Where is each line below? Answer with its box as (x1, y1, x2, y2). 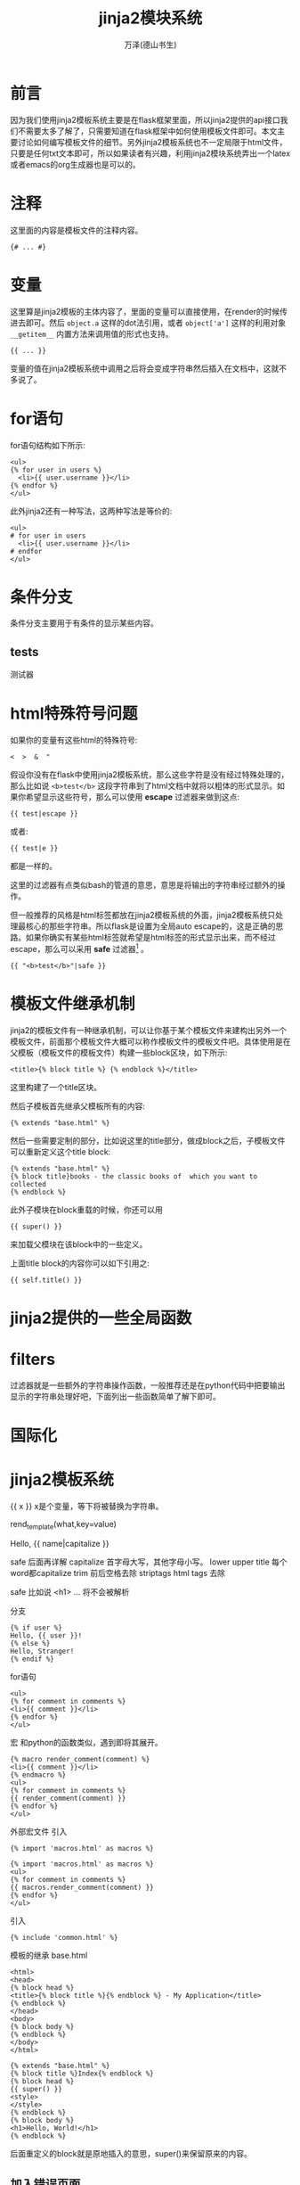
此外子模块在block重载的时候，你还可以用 (10, 1204, 164, 1215)
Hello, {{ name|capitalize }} (10, 1538, 109, 1548)
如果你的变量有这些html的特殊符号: (10, 735, 138, 745)
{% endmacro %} (10, 1770, 67, 1779)
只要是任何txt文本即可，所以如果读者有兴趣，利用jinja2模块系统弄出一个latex (10, 148, 291, 159)
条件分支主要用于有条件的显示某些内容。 (10, 618, 158, 628)
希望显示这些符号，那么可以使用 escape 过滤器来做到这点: (25, 792, 239, 802)
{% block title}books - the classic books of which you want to (10, 1171, 257, 1181)
